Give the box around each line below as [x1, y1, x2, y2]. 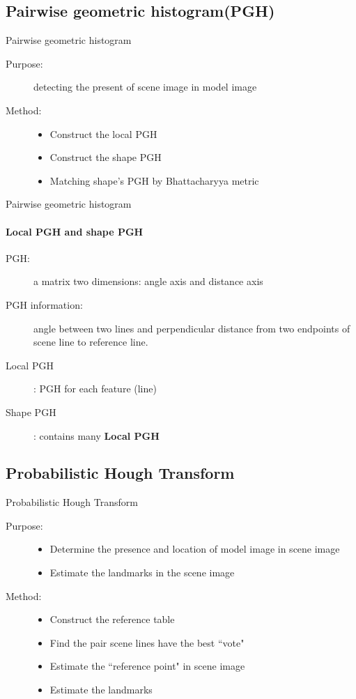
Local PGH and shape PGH [6, 224, 144, 238]
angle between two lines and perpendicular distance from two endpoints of [33, 321, 350, 335]
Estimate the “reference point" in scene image [49, 659, 245, 673]
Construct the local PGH [49, 126, 157, 141]
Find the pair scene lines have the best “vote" [49, 635, 245, 650]
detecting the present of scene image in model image [33, 79, 257, 94]
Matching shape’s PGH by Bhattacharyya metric [49, 173, 259, 187]
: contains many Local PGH [33, 428, 160, 443]
